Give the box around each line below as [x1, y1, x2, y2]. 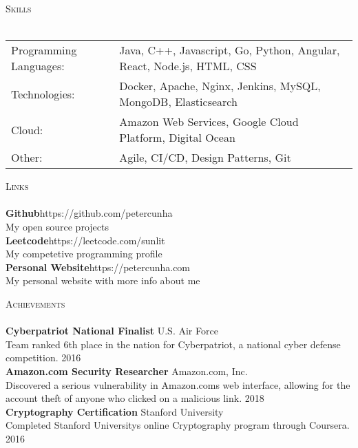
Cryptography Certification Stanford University [6, 404, 224, 418]
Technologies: [11, 85, 75, 102]
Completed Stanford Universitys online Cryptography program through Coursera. [6, 418, 350, 432]
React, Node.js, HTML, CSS [119, 58, 257, 74]
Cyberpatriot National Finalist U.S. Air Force [6, 323, 218, 338]
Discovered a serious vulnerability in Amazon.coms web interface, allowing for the [6, 377, 350, 392]
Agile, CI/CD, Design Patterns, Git [119, 149, 291, 166]
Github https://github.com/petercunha [6, 206, 173, 220]
